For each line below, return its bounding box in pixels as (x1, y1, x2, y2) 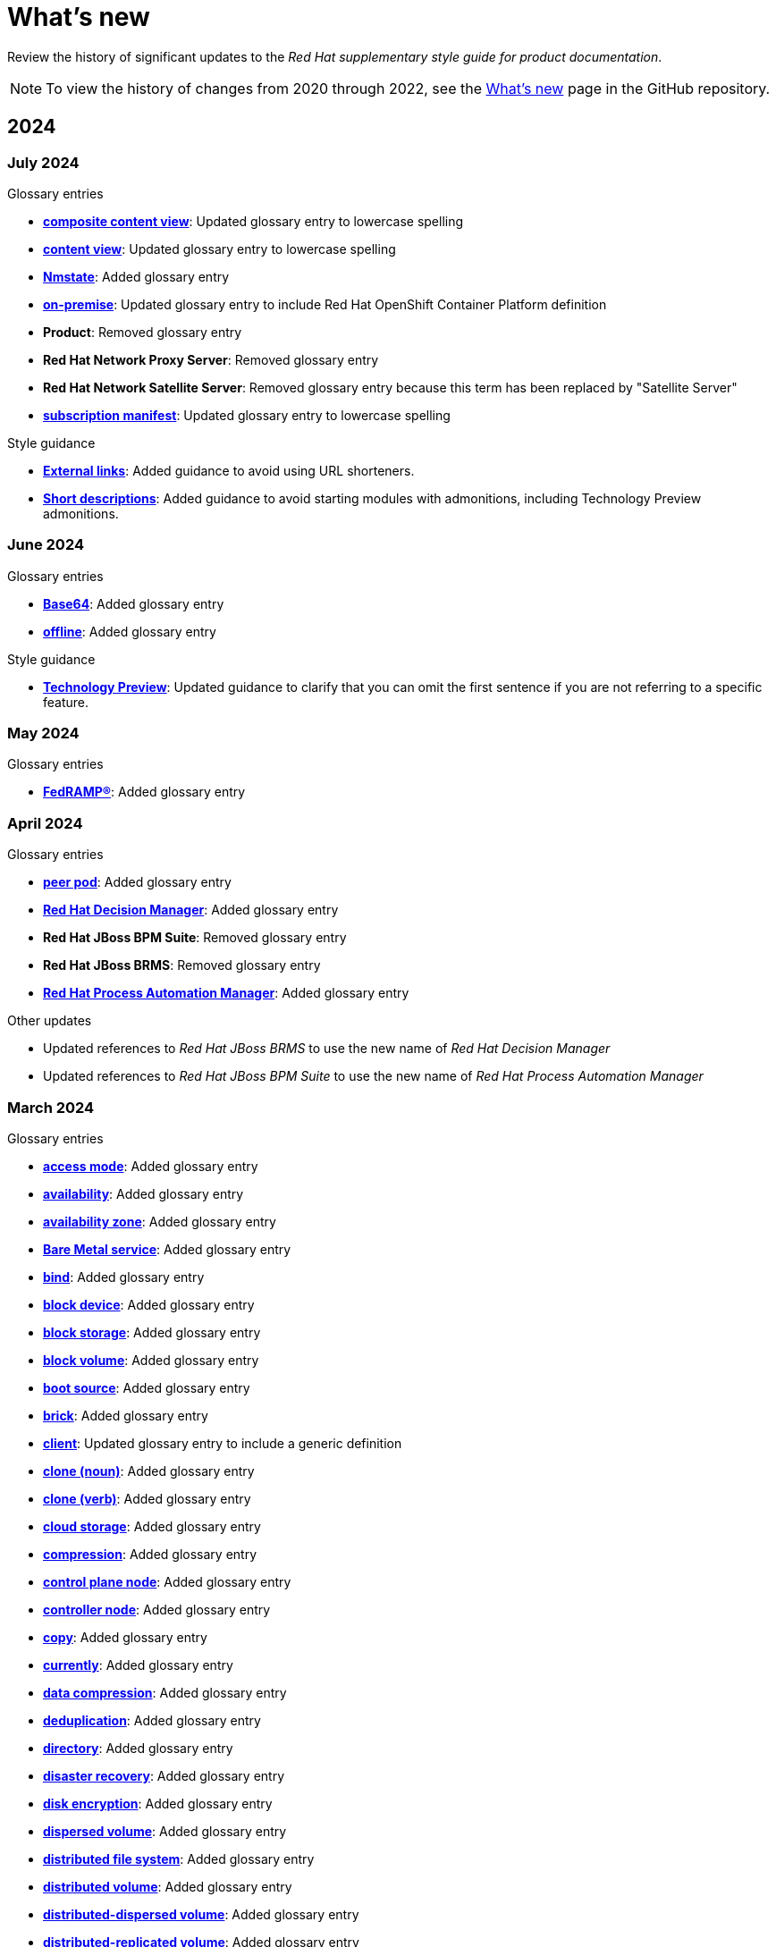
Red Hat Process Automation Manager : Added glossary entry (43, 985, 409, 1001)
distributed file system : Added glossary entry (43, 1850, 315, 1867)
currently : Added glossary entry (43, 1656, 233, 1673)
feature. (43, 694, 89, 710)
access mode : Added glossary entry (43, 1158, 258, 1174)
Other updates (7, 1013, 92, 1029)
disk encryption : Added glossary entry (43, 1795, 273, 1811)
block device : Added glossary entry (43, 1296, 255, 1312)
